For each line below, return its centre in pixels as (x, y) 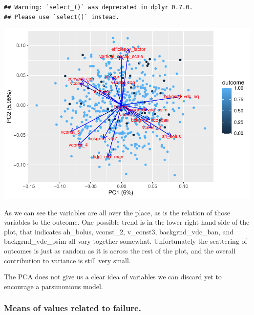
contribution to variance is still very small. (67, 260)
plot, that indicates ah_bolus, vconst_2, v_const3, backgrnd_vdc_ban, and (119, 231)
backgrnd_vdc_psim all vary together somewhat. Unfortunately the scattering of (126, 241)
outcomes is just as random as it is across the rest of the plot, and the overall (120, 251)
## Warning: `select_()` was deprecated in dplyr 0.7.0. (98, 7)
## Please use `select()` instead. (62, 17)
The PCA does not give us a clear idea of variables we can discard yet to (113, 277)
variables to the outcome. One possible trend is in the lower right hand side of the (127, 222)
